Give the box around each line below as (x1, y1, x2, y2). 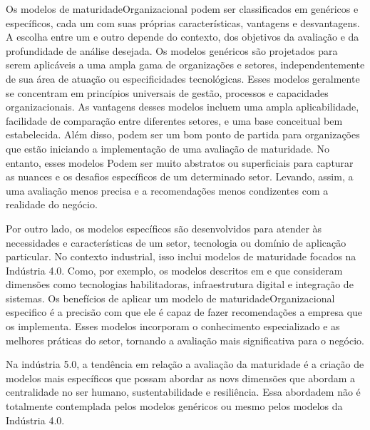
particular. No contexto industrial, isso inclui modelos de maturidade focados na (6, 249, 356, 264)
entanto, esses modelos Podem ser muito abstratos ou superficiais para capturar (6, 155, 354, 170)
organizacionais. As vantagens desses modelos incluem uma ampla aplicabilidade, (6, 99, 359, 114)
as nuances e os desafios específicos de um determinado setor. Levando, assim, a (6, 169, 354, 184)
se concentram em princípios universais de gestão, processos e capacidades (6, 85, 329, 100)
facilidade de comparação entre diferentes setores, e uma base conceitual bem (6, 113, 343, 128)
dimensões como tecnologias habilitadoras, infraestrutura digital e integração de (6, 277, 354, 292)
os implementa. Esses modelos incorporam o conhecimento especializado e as (6, 319, 340, 334)
